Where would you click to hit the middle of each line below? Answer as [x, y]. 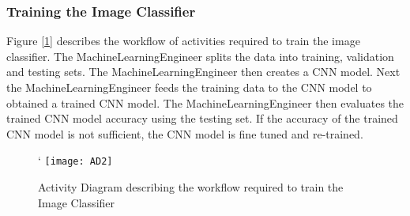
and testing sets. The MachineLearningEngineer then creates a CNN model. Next [203, 72]
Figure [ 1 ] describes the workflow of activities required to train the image [183, 41]
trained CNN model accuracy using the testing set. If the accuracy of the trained [202, 118]
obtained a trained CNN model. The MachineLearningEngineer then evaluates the [205, 102]
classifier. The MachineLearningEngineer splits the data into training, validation [200, 56]
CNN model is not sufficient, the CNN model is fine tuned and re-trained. [185, 133]
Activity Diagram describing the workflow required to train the [191, 187]
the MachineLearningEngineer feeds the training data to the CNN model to [189, 87]
